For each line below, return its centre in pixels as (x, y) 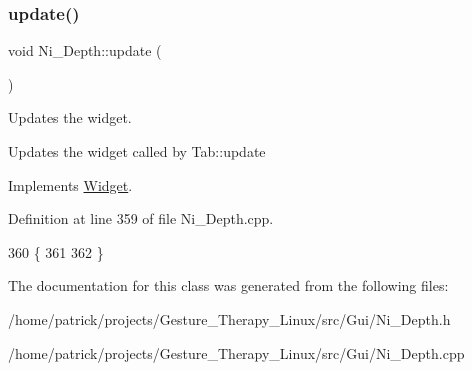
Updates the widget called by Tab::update (137, 151)
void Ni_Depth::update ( (85, 50)
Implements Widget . (70, 184)
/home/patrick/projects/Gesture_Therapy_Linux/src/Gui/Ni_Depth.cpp (236, 352)
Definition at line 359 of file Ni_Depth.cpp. (141, 218)
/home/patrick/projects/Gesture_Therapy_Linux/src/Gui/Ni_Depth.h (229, 318)
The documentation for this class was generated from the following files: (228, 285)
